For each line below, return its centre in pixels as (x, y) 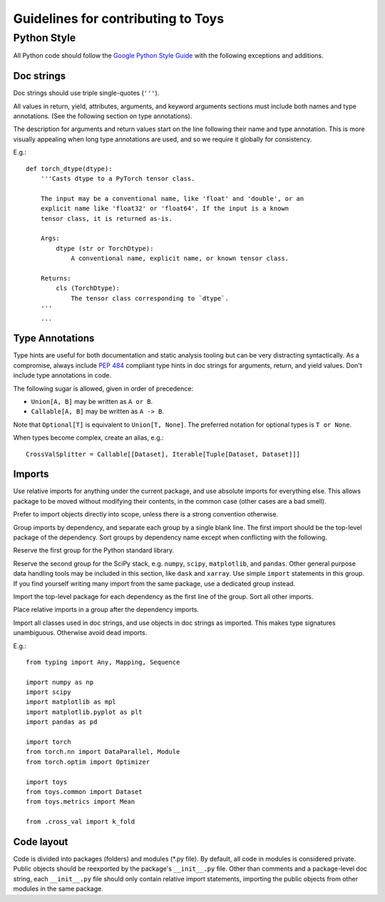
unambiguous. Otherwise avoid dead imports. (80, 633)
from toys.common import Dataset (84, 792)
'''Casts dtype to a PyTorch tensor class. (118, 179)
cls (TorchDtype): (88, 288)
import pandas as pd (62, 722)
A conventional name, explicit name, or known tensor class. (180, 259)
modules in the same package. (58, 889)
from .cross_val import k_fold (81, 822)
